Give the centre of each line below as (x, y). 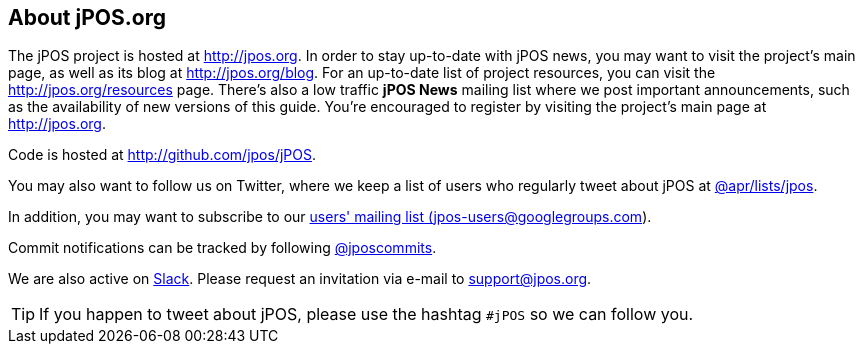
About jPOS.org (87, 17)
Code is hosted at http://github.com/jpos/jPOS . (162, 155)
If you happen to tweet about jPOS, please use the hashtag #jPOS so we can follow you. (366, 314)
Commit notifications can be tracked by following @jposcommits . (222, 248)
